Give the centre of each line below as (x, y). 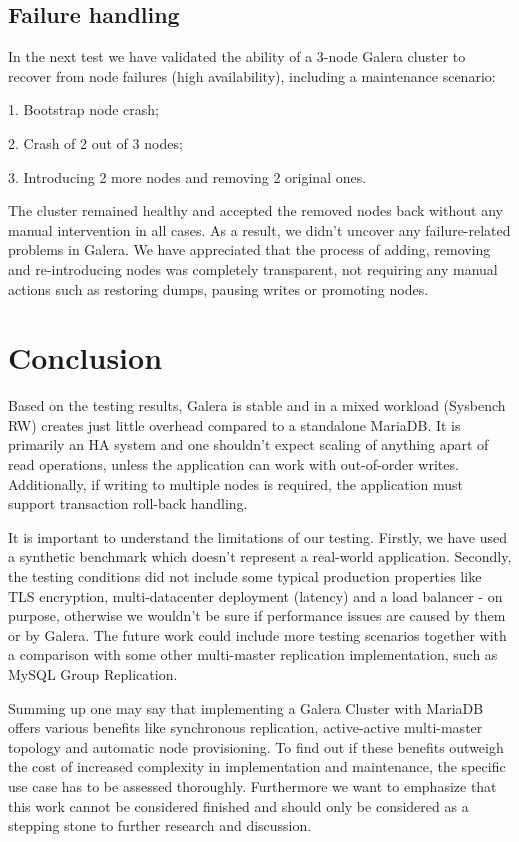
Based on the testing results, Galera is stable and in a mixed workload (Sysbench (257, 405)
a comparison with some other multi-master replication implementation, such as (253, 654)
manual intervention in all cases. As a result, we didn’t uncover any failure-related (259, 229)
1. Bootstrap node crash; (83, 109)
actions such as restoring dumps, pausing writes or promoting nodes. (218, 288)
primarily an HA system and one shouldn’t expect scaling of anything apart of (248, 444)
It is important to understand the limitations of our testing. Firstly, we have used (258, 536)
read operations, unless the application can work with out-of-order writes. (233, 464)
